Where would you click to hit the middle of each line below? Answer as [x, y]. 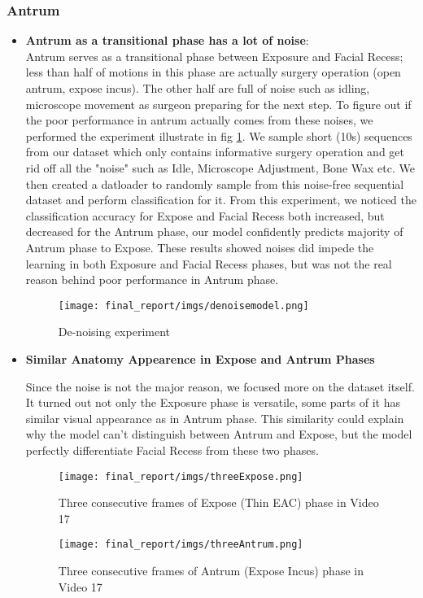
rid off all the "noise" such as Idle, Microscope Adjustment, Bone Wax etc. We [220, 167]
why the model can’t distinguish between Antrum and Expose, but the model [219, 434]
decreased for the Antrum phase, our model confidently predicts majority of [214, 231]
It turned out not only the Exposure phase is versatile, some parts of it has [213, 402]
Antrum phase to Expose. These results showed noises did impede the [200, 247]
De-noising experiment [114, 332]
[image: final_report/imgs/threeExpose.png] [181, 476]
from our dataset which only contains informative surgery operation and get [215, 152]
